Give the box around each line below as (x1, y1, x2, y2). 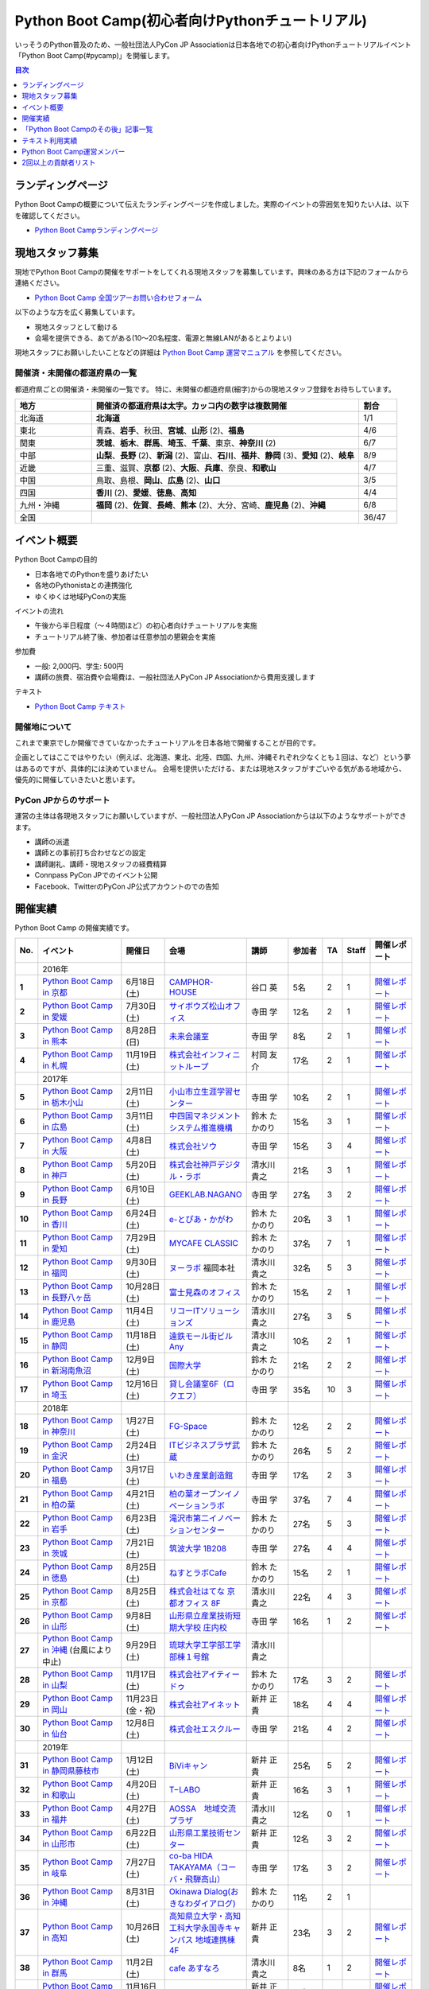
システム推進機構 (168, 1122, 234, 1133)
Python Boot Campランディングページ (34, 225, 159, 235)
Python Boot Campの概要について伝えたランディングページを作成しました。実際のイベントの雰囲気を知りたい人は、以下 (14, 200, 410, 209)
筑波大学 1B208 (168, 1543, 226, 1554)
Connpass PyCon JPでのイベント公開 (34, 870, 158, 880)
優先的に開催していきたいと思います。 (14, 775, 140, 784)
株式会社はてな (168, 1586, 226, 1597)
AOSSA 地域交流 (168, 1803, 237, 1814)
